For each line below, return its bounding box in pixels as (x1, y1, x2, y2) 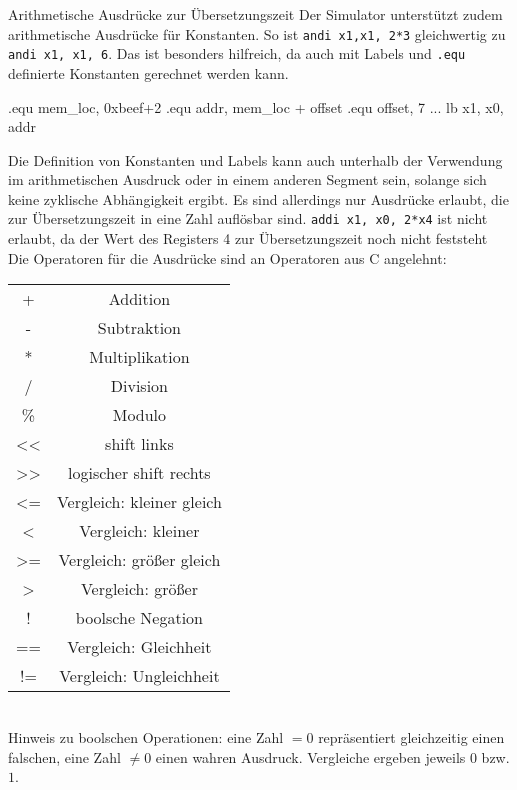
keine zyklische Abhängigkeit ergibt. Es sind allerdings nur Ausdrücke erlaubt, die (8, 188, 509, 209)
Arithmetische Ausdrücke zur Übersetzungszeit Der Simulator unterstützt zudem (8, 4, 503, 24)
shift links (105, 432, 174, 456)
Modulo (112, 403, 167, 427)
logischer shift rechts (68, 461, 211, 485)
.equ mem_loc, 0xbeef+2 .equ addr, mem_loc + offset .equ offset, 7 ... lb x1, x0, (8, 96, 504, 117)
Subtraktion (97, 316, 181, 340)
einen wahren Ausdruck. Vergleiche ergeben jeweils (155, 746, 466, 767)
